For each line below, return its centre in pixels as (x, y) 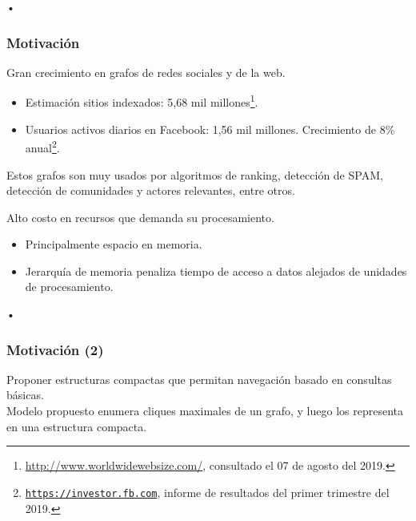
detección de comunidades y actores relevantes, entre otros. (151, 190)
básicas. (25, 395)
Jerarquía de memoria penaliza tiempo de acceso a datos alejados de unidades (216, 271)
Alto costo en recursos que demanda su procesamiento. (140, 217)
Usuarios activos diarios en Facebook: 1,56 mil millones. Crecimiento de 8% (210, 129)
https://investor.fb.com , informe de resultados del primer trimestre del (207, 492)
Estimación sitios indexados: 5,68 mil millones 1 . (142, 101)
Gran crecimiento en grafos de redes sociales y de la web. (146, 72)
